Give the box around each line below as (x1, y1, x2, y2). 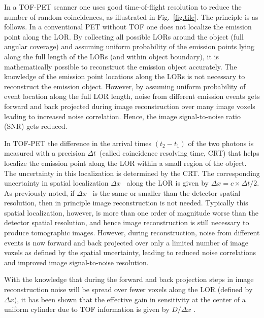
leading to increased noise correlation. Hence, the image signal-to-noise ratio (4, 111, 241, 121)
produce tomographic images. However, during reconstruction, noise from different (4, 227, 260, 238)
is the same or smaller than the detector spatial (92, 187, 241, 198)
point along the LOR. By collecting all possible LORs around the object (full (4, 31, 244, 42)
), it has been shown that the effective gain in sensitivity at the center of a (14, 294, 246, 304)
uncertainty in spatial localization (4, 178, 109, 188)
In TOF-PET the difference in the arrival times (4, 137, 152, 148)
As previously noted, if (4, 187, 75, 198)
